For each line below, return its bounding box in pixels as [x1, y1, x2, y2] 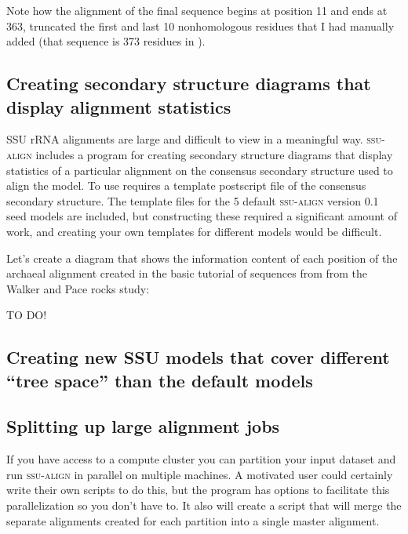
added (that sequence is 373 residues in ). [6, 33, 206, 49]
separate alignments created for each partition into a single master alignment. [6, 512, 380, 529]
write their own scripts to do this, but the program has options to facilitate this [6, 481, 390, 498]
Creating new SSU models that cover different [6, 345, 390, 369]
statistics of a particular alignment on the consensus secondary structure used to [6, 162, 393, 178]
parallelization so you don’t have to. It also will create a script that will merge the [6, 497, 402, 514]
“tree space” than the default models [6, 368, 313, 392]
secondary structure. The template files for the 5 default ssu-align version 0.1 [6, 192, 379, 209]
